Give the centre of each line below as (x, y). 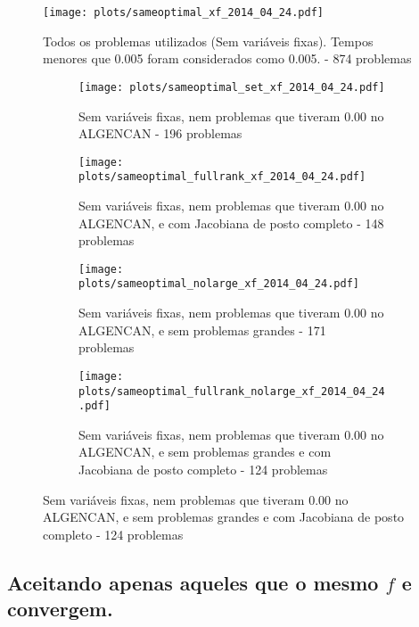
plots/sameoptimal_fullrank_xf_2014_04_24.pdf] (222, 177)
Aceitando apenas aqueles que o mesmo (193, 582)
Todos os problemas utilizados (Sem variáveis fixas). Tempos (208, 41)
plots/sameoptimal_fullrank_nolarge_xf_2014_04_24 (232, 391)
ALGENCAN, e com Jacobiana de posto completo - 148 (231, 223)
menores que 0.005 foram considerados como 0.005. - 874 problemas (227, 58)
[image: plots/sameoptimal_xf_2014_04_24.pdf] (183, 12)
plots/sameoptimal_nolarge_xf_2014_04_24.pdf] (219, 284)
